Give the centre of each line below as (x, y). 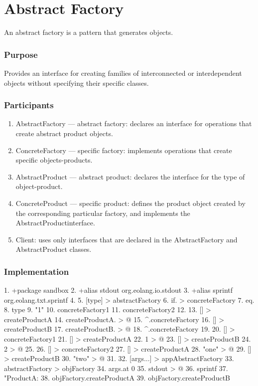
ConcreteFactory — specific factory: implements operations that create (124, 150)
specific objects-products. (54, 160)
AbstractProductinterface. (55, 223)
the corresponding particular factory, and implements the (103, 213)
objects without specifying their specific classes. (76, 83)
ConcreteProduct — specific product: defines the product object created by (130, 203)
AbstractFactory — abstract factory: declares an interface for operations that (134, 123)
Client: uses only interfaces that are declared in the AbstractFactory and (127, 239)
